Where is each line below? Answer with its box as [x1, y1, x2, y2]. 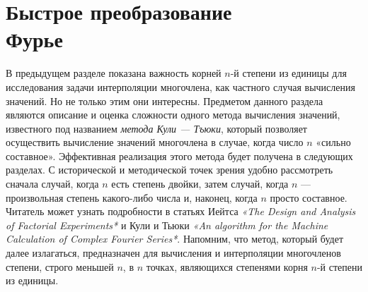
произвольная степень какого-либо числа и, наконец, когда [6, 190, 258, 205]
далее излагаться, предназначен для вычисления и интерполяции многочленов [6, 245, 341, 260]
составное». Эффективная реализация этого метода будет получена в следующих [6, 148, 353, 163]
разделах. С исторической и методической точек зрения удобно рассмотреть [6, 162, 333, 177]
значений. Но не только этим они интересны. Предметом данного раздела [6, 93, 323, 108]
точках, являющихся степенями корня [146, 259, 308, 274]
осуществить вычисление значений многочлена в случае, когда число [6, 135, 304, 150]
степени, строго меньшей [6, 259, 114, 274]
